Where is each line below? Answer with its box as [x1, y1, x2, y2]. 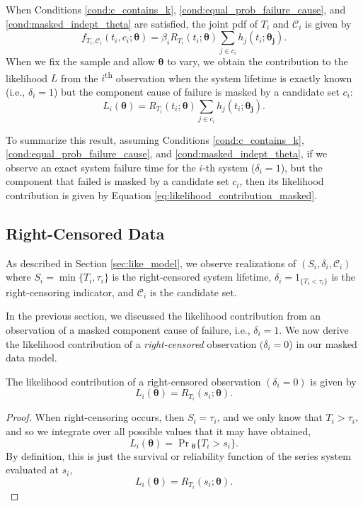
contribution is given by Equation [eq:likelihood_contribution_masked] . [6, 187, 317, 202]
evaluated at [6, 462, 59, 477]
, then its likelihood [239, 174, 324, 189]
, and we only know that [217, 410, 323, 425]
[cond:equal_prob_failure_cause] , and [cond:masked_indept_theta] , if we [6, 146, 328, 161]
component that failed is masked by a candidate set [6, 174, 229, 189]
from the [61, 70, 98, 85]
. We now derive [279, 322, 349, 337]
